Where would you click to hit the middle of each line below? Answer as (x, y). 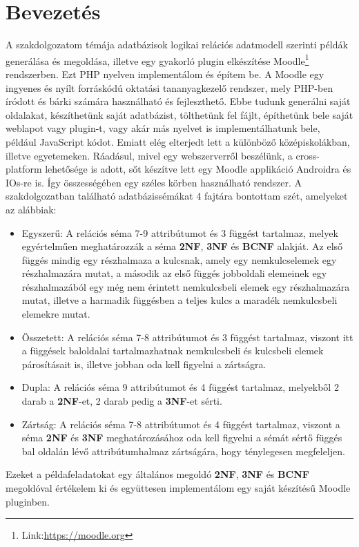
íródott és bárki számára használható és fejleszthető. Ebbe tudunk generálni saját (178, 101)
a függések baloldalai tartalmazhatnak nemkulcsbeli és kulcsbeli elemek (173, 351)
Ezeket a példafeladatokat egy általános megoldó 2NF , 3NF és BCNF (157, 474)
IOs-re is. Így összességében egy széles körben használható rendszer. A (154, 182)
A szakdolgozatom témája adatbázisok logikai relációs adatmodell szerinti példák (177, 45)
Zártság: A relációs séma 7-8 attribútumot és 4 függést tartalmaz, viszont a (181, 424)
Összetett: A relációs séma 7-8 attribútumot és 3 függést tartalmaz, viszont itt (187, 337)
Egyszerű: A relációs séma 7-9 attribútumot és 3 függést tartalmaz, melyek (180, 232)
